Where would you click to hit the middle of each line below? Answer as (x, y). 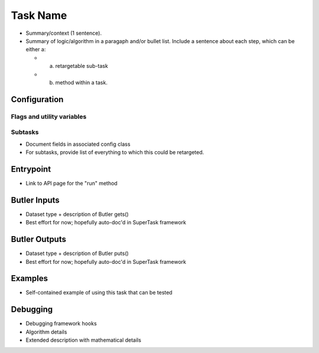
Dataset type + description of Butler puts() (77, 253)
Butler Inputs (35, 200)
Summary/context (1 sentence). (64, 33)
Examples (30, 278)
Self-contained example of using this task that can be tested (99, 293)
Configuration (37, 99)
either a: (36, 50)
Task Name (39, 15)
